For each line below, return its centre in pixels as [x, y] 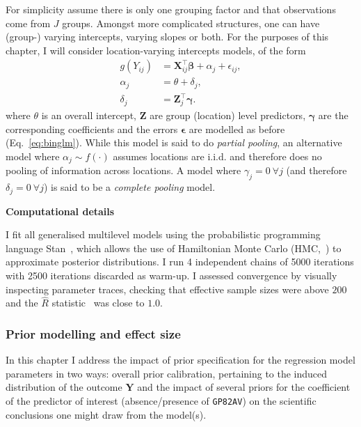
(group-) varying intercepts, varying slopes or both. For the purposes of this [167, 37]
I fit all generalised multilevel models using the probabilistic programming [163, 234]
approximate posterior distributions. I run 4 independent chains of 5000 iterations [180, 262]
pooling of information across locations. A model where [123, 170]
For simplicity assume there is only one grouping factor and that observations [171, 9]
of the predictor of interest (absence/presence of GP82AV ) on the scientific [161, 401]
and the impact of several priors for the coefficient [244, 387]
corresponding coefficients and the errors [92, 129]
